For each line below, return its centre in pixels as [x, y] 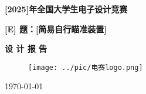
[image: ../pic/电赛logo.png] [86, 67]
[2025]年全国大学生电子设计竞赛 [66, 9]
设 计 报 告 [26, 48]
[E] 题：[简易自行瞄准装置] [56, 28]
